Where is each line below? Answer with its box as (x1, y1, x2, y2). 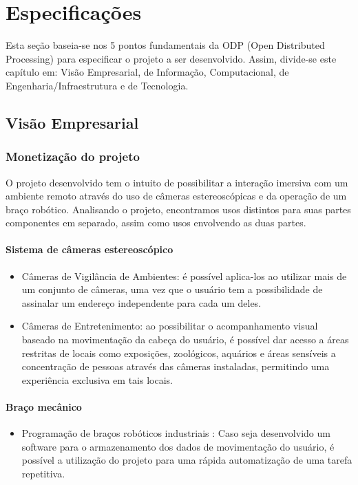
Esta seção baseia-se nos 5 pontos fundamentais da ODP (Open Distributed (6, 38, 325, 52)
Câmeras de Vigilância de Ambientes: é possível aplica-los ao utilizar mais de (21, 268, 347, 283)
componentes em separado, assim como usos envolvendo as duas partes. (6, 215, 306, 230)
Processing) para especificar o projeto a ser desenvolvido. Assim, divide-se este (6, 51, 337, 65)
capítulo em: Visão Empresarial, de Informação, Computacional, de (6, 65, 289, 79)
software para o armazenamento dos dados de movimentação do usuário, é (21, 439, 335, 453)
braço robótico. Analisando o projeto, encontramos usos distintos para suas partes (6, 202, 351, 216)
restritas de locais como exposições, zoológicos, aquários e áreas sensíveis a (21, 345, 336, 360)
